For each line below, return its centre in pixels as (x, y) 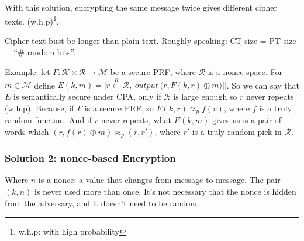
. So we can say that (263, 85)
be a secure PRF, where (153, 72)
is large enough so (205, 96)
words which (27, 131)
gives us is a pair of (247, 120)
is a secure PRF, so (119, 108)
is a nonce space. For (245, 72)
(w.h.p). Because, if (39, 108)
